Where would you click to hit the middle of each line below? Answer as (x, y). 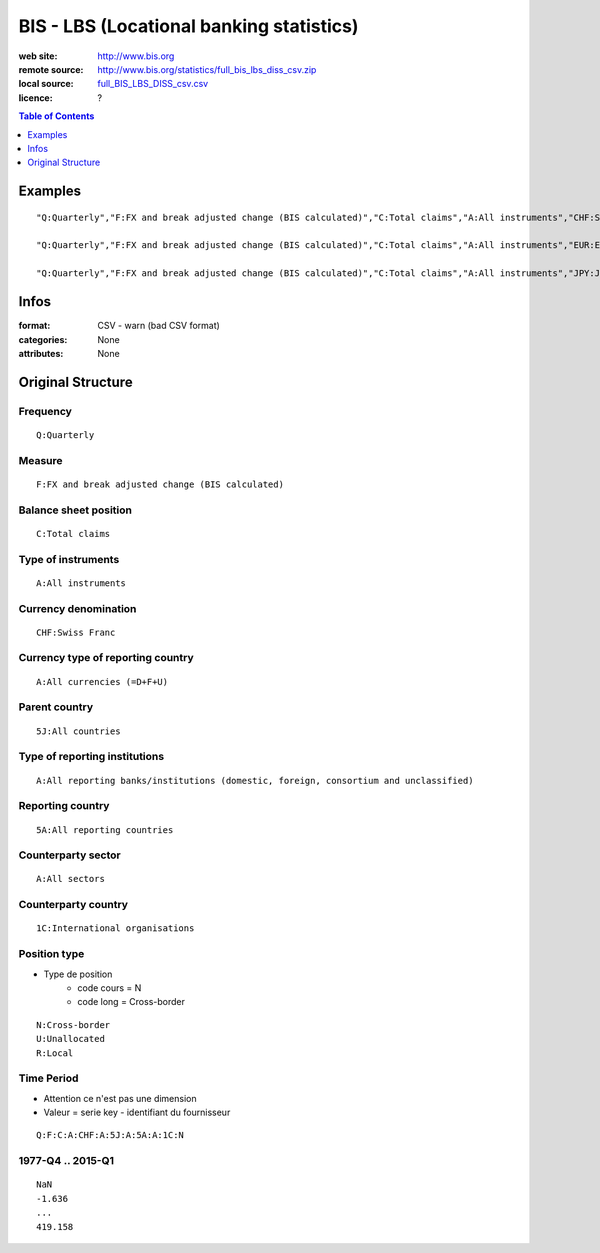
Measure (40, 460)
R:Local (55, 1053)
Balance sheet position (75, 510)
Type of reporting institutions (91, 757)
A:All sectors (70, 879)
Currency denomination (77, 608)
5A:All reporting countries (105, 829)
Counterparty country (73, 905)
